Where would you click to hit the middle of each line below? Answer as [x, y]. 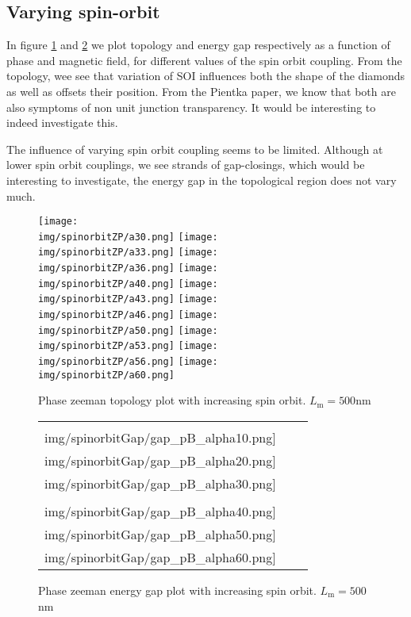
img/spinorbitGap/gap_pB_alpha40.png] [160, 511]
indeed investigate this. [62, 123]
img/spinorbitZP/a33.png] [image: [128, 253]
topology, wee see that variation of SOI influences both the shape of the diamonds [206, 76]
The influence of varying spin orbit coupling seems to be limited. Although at [195, 149]
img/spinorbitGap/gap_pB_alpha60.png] [160, 557]
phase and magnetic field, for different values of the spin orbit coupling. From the [204, 60]
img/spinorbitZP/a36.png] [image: [128, 268]
